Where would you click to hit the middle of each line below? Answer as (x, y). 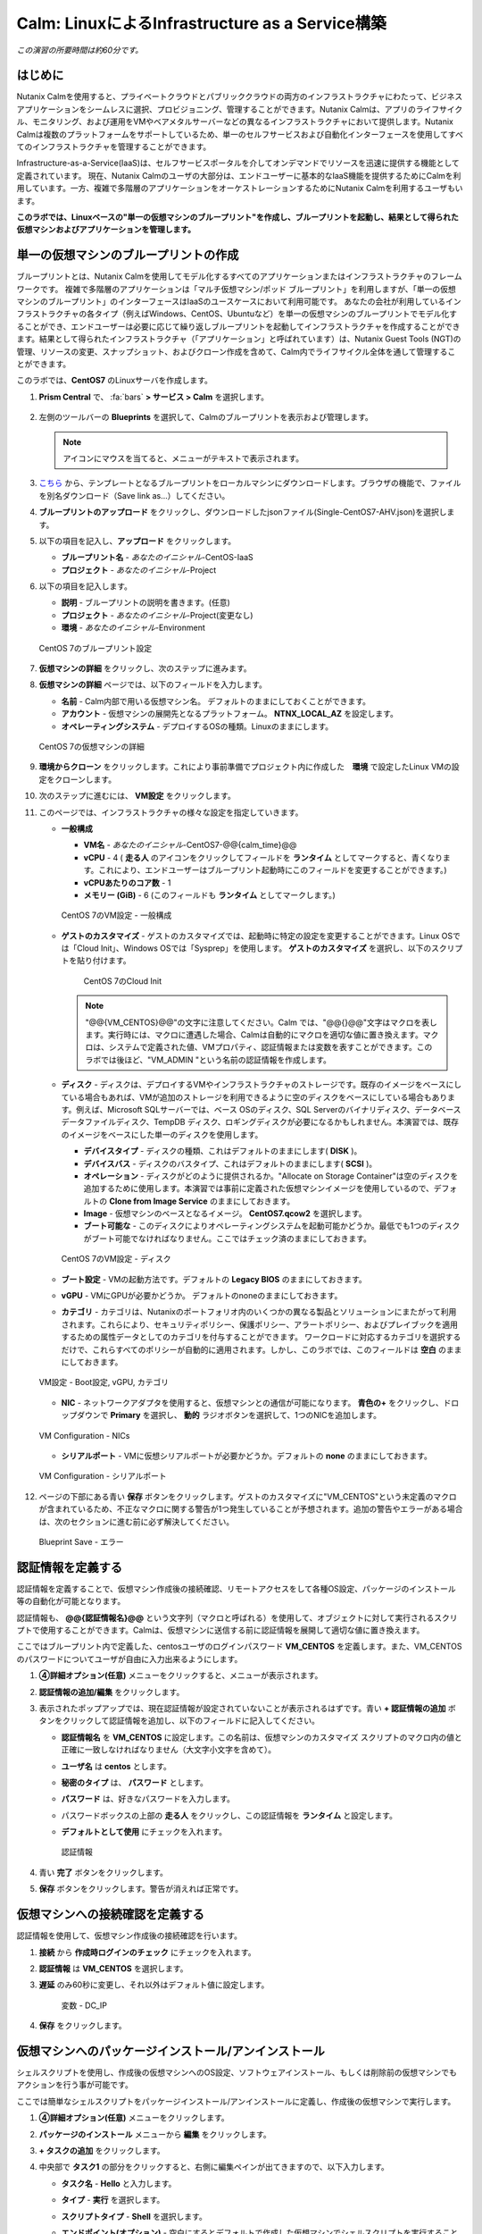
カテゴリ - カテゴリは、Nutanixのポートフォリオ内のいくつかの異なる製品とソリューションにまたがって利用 (259, 1312)
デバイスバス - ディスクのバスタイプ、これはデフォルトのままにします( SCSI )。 (230, 1163)
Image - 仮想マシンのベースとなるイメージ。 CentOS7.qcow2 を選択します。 (225, 1214)
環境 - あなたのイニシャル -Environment (133, 628)
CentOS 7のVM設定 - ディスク (116, 1259)
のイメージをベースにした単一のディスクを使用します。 (162, 1134)
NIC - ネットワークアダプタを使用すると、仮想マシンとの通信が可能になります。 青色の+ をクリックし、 (252, 1402)
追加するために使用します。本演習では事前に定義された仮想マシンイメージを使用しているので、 (259, 1188)
